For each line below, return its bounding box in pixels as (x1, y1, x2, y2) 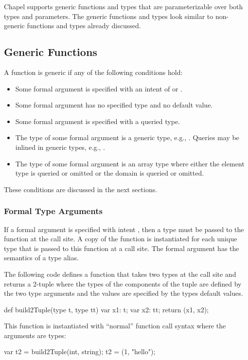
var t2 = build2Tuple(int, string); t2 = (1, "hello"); (4, 346, 156, 357)
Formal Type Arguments (4, 205, 103, 217)
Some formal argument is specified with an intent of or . (15, 83, 183, 93)
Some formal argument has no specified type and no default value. (15, 100, 213, 110)
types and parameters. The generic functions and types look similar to (4, 11, 213, 21)
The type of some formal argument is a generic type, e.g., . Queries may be (15, 132, 239, 143)
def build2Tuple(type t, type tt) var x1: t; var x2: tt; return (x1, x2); (4, 304, 209, 314)
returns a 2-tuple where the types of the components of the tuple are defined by (4, 278, 242, 288)
